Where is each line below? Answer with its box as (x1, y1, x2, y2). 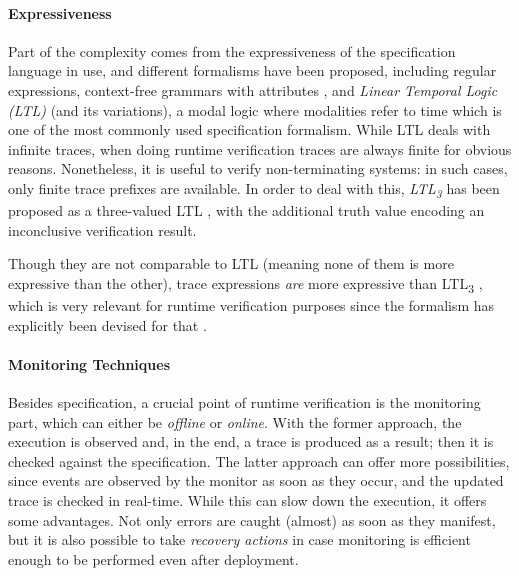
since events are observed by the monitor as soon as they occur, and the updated (8, 470, 504, 491)
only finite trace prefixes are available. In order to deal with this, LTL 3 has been (8, 177, 500, 201)
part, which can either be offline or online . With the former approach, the (8, 411, 462, 432)
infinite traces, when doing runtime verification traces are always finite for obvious (8, 138, 512, 159)
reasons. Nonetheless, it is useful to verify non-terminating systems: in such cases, (8, 158, 508, 179)
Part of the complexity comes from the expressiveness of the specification (8, 40, 456, 61)
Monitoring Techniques (8, 353, 170, 374)
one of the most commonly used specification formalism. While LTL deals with (8, 119, 491, 140)
